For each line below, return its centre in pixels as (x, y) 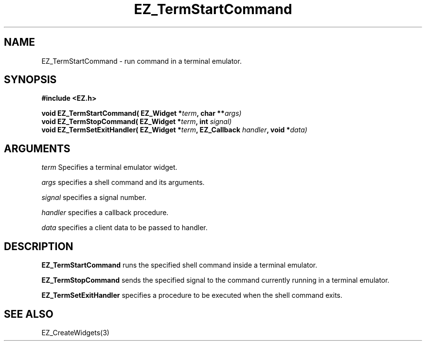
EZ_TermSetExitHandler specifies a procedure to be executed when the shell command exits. (192, 295)
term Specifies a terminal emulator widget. (109, 167)
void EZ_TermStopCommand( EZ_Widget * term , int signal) (137, 122)
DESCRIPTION (39, 246)
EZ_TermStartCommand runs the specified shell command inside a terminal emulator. (179, 265)
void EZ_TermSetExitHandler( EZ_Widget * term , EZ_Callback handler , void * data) (174, 130)
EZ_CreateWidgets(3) (75, 332)
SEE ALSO (29, 314)
